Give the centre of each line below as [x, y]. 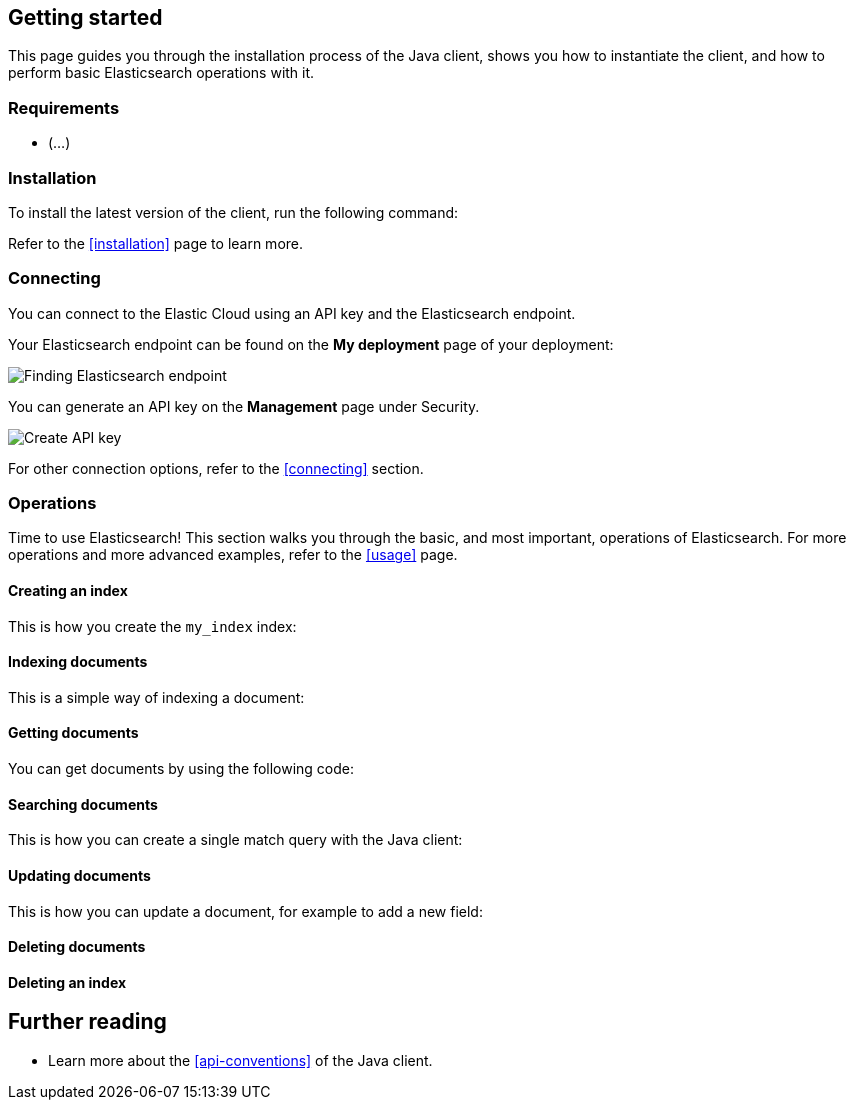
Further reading [87, 1022]
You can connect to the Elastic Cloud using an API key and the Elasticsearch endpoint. [292, 313]
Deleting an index [67, 982]
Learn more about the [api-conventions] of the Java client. [240, 1060]
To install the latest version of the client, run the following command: [233, 212]
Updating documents [79, 875]
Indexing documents [78, 662]
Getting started [85, 17]
